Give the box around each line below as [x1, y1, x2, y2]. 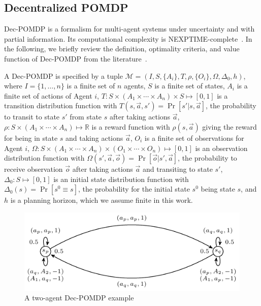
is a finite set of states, [154, 80, 225, 91]
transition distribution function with [4, 100, 117, 111]
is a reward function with [91, 121, 170, 132]
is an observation [195, 142, 248, 153]
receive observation [4, 164, 63, 174]
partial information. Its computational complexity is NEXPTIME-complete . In [4, 33, 252, 44]
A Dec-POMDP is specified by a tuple [4, 70, 123, 81]
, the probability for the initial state [78, 183, 190, 194]
